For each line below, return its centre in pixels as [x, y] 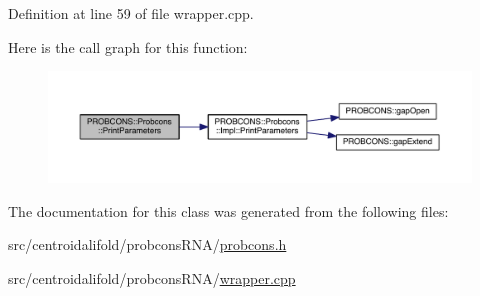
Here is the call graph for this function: [128, 46]
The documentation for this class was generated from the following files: [228, 210]
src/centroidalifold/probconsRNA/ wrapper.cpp [152, 277]
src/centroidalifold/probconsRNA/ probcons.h [147, 244]
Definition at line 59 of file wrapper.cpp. [131, 13]
